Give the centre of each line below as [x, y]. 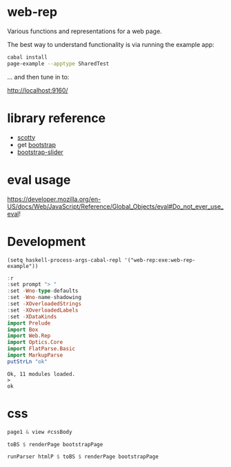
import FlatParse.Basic [41, 349]
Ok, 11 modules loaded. [41, 374]
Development [47, 241]
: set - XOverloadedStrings [44, 304]
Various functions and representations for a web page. [84, 31]
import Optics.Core [35, 343]
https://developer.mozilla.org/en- [54, 199]
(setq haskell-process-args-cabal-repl [64, 260]
